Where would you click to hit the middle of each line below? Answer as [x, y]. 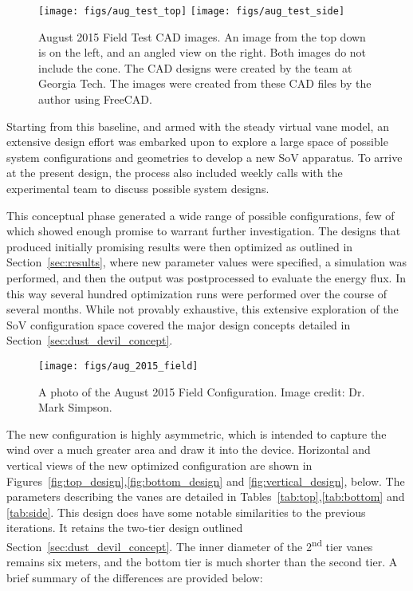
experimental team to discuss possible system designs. [138, 188]
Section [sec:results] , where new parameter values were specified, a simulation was [206, 262]
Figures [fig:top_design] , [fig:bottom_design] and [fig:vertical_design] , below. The [206, 481]
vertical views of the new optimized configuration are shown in [159, 465]
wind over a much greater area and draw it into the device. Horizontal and [189, 449]
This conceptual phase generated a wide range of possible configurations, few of [201, 215]
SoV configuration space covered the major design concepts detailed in [179, 324]
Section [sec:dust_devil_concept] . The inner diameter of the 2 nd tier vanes [190, 545]
